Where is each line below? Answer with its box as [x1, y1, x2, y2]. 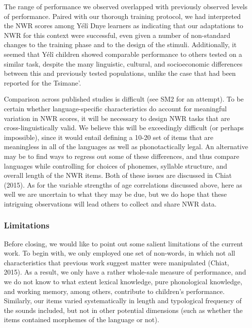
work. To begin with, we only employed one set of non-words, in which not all [4, 248, 235, 258]
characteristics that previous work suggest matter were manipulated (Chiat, [4, 257, 229, 267]
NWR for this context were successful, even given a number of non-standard [4, 30, 231, 40]
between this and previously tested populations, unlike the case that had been [4, 68, 236, 78]
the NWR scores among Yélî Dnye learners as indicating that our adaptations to [4, 20, 243, 31]
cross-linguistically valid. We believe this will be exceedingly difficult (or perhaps [4, 122, 244, 133]
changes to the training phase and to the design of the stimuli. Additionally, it [4, 39, 237, 50]
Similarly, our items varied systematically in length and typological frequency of [4, 295, 242, 306]
